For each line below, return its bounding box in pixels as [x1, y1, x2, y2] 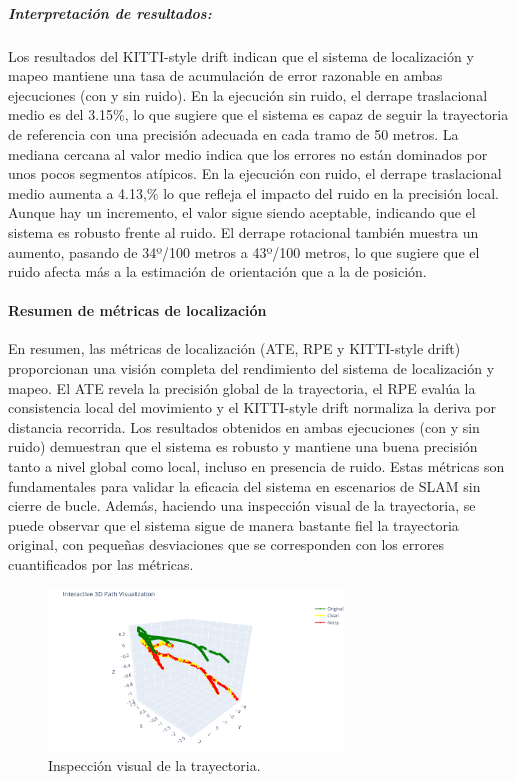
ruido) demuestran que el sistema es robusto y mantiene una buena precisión [8, 436, 478, 457]
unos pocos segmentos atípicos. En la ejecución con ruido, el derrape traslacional [8, 163, 502, 184]
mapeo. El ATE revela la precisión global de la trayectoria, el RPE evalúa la [8, 377, 476, 398]
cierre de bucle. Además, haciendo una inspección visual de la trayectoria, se [8, 495, 476, 516]
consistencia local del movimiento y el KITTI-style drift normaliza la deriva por [8, 397, 497, 418]
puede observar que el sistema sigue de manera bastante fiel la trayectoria [8, 514, 459, 535]
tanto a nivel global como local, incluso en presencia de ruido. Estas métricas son [8, 456, 505, 477]
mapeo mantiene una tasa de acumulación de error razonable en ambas [8, 65, 443, 86]
